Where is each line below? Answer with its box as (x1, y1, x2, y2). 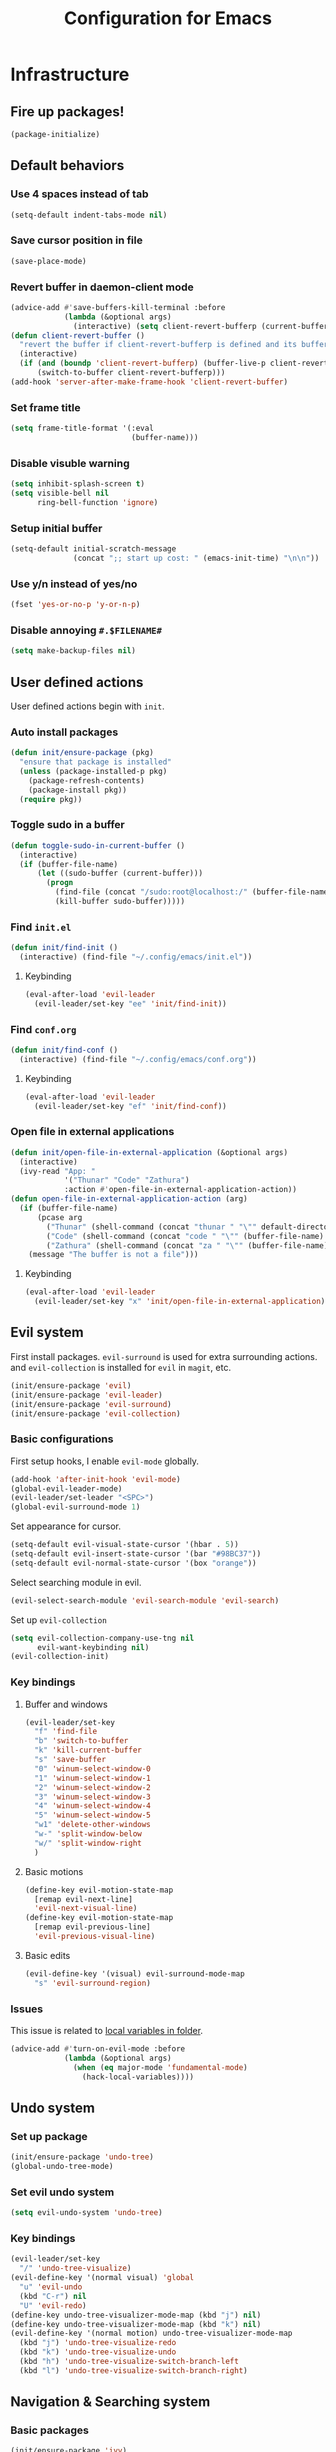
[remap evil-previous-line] (34, 1922, 152, 1932)
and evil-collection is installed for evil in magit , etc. (10, 1361, 232, 1373)
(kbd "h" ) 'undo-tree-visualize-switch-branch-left (19, 2357, 240, 2367)
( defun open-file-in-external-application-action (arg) (10, 1194, 248, 1204)
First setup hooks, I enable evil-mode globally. (10, 1455, 200, 1467)
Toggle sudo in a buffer (10, 818, 125, 832)
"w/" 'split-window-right (34, 1838, 142, 1848)
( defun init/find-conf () (10, 1045, 118, 1056)
